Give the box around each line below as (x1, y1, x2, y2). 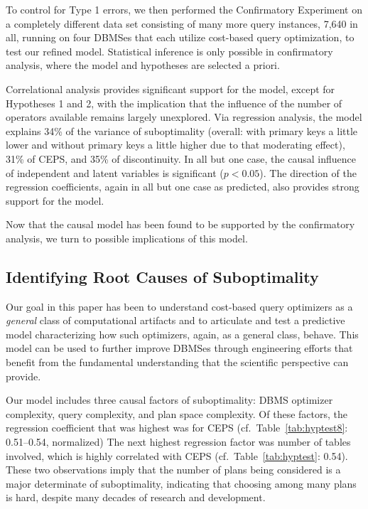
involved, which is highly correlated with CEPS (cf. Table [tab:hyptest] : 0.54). (6, 448, 348, 463)
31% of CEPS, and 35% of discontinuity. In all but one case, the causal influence (6, 151, 356, 166)
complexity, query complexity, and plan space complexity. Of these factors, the (6, 406, 347, 421)
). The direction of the (259, 165, 357, 180)
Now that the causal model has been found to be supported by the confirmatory (6, 217, 355, 232)
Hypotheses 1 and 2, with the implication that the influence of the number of (6, 95, 342, 110)
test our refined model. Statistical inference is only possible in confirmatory (6, 43, 333, 58)
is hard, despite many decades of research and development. (6, 490, 266, 505)
